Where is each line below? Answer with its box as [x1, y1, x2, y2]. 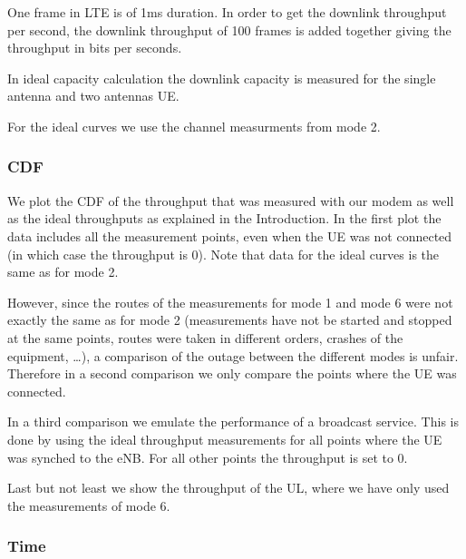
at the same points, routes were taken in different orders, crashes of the [7, 328, 403, 347]
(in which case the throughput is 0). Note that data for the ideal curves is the [7, 244, 440, 263]
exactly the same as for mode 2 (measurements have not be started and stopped [7, 310, 452, 329]
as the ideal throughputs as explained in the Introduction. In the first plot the [7, 209, 442, 228]
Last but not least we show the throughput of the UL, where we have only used [7, 478, 450, 497]
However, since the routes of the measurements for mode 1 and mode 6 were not [7, 292, 453, 311]
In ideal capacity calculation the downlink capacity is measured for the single [7, 68, 436, 87]
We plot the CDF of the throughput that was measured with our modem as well [7, 191, 454, 210]
